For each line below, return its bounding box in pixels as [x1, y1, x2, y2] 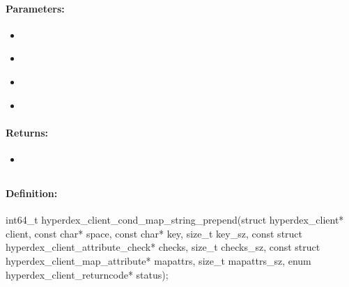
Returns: [6, 125, 49, 139]
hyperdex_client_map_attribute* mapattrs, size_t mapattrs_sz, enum [6, 253, 311, 267]
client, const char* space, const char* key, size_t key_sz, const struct [6, 226, 303, 240]
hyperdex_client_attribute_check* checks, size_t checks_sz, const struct [6, 240, 320, 254]
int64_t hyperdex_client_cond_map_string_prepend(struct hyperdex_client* [6, 212, 344, 227]
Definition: [6, 185, 58, 200]
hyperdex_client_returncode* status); [6, 267, 169, 281]
